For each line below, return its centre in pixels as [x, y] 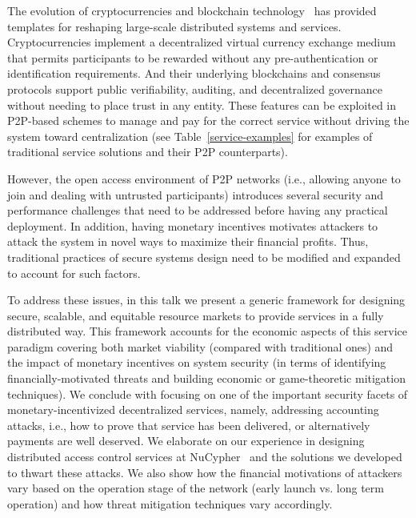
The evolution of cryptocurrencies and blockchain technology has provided [192, 10]
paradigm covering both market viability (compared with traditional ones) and [200, 346]
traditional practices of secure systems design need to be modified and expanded [204, 257]
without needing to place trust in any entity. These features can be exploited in [202, 104]
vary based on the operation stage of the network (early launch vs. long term [196, 488]
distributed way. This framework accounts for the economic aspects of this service [208, 331]
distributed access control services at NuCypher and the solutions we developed [205, 457]
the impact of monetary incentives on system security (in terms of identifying [197, 362]
